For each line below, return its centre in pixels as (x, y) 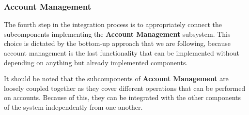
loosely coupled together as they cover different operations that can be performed (125, 88)
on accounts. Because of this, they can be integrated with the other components (122, 97)
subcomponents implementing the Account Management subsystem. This (117, 34)
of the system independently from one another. (73, 107)
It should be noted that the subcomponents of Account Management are (116, 79)
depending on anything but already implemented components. (96, 62)
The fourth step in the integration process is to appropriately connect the (113, 24)
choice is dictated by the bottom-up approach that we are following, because (117, 43)
